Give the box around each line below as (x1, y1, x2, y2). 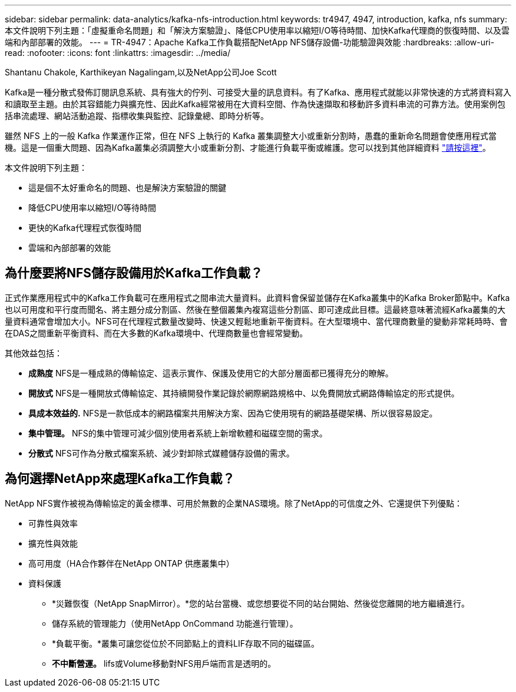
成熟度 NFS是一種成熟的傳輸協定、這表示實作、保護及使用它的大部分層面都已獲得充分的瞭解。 (28, 367, 393, 378)
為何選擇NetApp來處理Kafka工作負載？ (5, 471, 235, 486)
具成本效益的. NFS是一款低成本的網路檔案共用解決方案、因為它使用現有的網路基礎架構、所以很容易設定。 (28, 408, 438, 418)
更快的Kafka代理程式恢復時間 (28, 223, 141, 233)
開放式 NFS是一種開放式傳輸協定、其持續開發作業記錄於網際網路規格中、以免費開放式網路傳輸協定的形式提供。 (28, 388, 459, 398)
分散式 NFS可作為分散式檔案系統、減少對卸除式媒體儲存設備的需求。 (28, 448, 295, 458)
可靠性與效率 (28, 518, 78, 528)
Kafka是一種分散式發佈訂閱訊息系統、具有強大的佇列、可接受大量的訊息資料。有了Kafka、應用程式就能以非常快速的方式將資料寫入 (5, 87, 511, 97)
